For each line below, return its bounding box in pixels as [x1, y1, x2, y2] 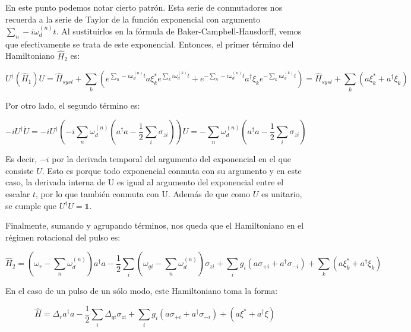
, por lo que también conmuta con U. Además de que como [36, 187, 251, 200]
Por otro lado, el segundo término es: [5, 99, 140, 111]
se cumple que [5, 199, 57, 211]
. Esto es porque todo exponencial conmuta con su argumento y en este [42, 164, 302, 176]
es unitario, [261, 187, 302, 200]
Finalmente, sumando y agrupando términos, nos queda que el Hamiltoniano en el [5, 219, 304, 232]
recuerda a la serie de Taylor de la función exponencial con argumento [5, 12, 261, 25]
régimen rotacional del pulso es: [5, 230, 121, 243]
